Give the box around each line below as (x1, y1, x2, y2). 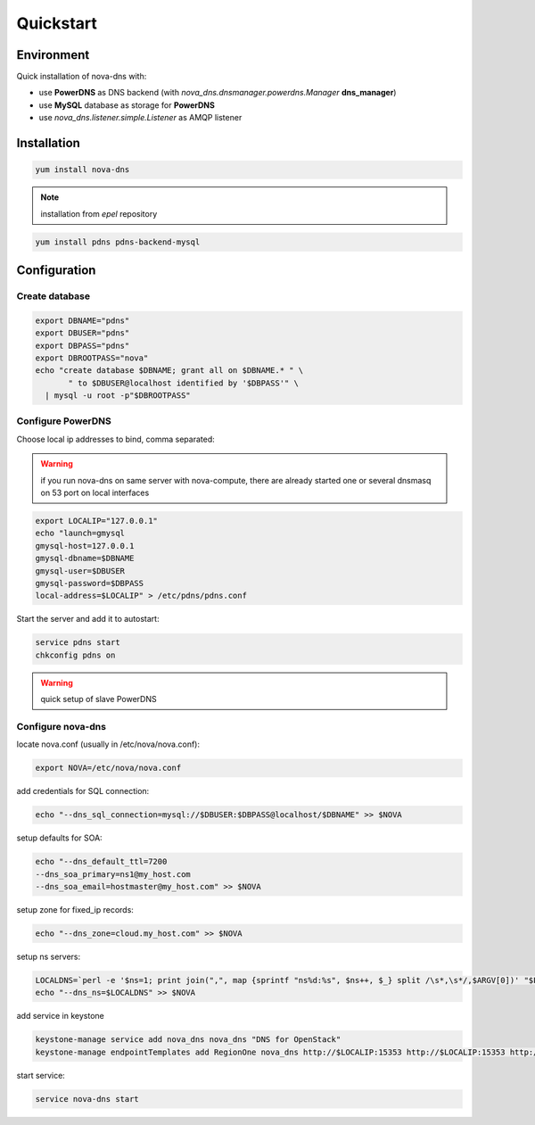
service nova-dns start (35, 1094, 140, 1104)
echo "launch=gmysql (35, 528, 125, 539)
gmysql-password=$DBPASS (35, 578, 144, 588)
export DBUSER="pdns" (35, 328, 130, 338)
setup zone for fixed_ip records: (16, 904, 134, 914)
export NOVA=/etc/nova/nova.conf (35, 763, 182, 773)
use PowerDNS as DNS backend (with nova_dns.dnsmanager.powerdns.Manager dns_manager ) (38, 87, 397, 98)
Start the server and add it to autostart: (16, 614, 160, 625)
